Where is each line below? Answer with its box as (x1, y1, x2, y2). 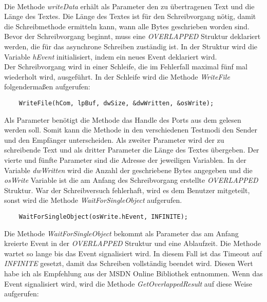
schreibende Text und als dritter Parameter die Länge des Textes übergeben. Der (4, 144, 259, 155)
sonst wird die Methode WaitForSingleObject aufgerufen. (4, 195, 182, 205)
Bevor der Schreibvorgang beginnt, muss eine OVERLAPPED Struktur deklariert (4, 31, 261, 42)
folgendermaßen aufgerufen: (4, 81, 90, 92)
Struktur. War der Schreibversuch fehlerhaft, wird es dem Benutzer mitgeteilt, (4, 184, 250, 195)
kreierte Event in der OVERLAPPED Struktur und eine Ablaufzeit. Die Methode (4, 238, 261, 249)
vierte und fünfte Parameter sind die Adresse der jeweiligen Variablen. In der (4, 154, 246, 165)
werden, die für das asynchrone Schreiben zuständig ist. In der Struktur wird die (4, 41, 258, 51)
